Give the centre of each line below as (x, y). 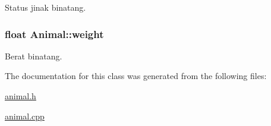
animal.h (21, 96)
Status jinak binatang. (45, 7)
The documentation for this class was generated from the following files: (136, 76)
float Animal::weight (54, 34)
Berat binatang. (34, 56)
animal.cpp (25, 116)
